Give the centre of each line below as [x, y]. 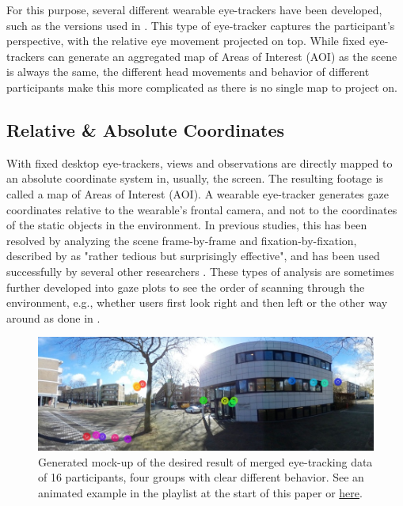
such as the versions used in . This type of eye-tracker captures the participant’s [201, 25]
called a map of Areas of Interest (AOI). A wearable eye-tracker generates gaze [198, 193]
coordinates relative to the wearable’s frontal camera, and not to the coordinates [202, 209]
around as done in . [53, 317]
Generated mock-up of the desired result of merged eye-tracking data [205, 461]
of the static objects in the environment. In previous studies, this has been [187, 225]
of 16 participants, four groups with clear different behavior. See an [201, 477]
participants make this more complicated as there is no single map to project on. [202, 87]
